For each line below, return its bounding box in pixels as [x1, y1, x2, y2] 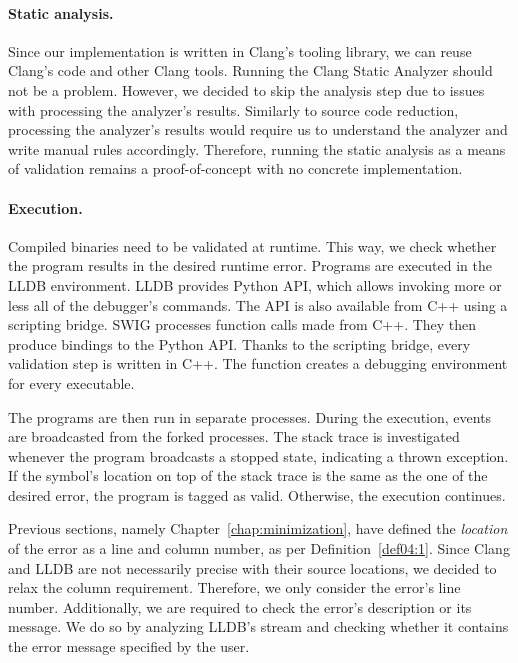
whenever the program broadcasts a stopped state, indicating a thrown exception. [8, 445, 509, 466]
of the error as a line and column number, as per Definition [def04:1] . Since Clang [8, 538, 510, 559]
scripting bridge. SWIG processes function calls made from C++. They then [8, 314, 477, 335]
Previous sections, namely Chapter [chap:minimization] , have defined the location [8, 518, 508, 539]
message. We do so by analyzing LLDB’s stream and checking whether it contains [8, 616, 509, 637]
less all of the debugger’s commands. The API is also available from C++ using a [8, 294, 508, 315]
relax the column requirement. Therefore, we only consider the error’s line [8, 577, 461, 598]
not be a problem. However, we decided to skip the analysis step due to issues [8, 79, 485, 100]
